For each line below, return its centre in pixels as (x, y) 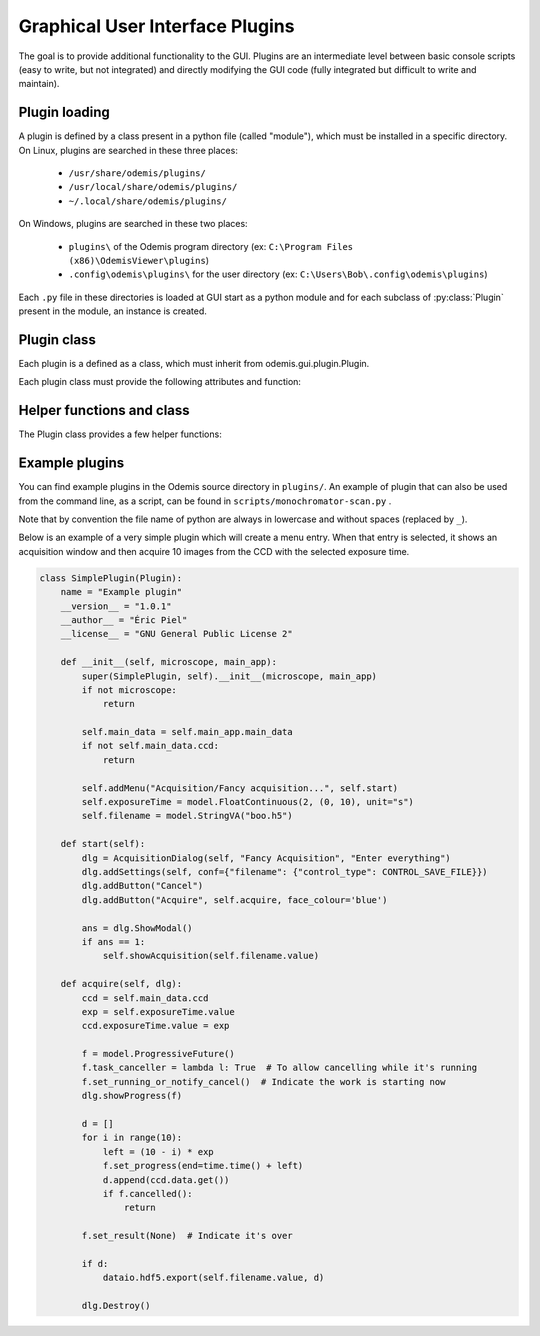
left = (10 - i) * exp (158, 1151)
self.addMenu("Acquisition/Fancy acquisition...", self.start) (240, 788)
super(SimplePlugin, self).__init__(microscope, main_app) (229, 676)
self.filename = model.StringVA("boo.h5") (187, 816)
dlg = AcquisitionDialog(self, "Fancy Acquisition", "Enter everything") (266, 858)
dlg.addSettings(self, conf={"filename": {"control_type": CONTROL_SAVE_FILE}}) (285, 871)
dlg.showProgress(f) (132, 1096)
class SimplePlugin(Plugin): (111, 578)
